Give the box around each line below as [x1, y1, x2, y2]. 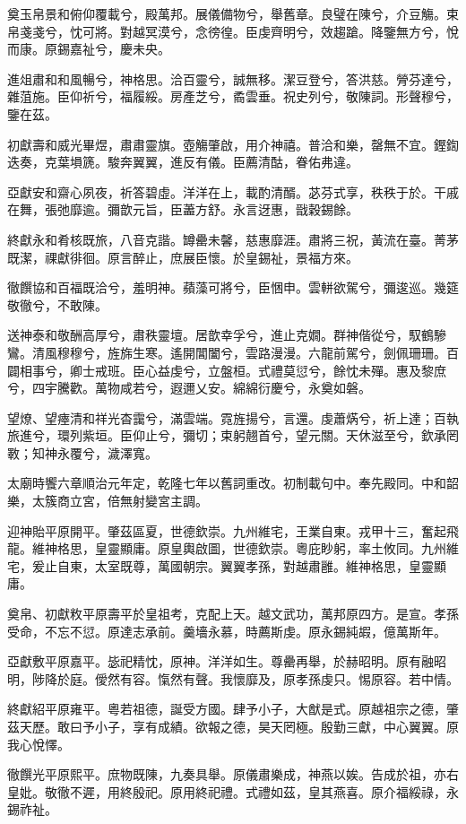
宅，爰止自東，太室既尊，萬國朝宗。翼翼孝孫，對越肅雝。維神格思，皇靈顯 [7, 556, 446, 575]
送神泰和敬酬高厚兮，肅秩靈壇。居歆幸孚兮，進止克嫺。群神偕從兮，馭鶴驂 [7, 325, 446, 344]
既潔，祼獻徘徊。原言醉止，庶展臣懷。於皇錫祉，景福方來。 [7, 247, 358, 266]
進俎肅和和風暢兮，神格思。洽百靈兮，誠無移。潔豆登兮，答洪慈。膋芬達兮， [7, 69, 459, 88]
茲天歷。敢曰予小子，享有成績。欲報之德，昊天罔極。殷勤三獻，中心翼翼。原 [7, 717, 459, 735]
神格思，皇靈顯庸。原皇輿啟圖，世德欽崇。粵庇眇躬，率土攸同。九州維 [44, 539, 459, 558]
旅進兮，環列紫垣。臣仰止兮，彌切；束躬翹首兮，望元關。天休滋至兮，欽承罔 [7, 426, 459, 445]
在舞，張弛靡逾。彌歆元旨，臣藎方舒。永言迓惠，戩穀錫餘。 [7, 200, 358, 219]
